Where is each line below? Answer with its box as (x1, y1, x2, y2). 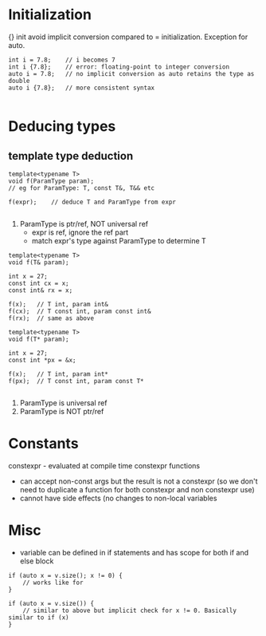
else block (19, 556, 54, 566)
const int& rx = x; (8, 286, 73, 294)
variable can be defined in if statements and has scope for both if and (19, 547, 249, 557)
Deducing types (8, 117, 116, 136)
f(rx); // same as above (8, 314, 94, 322)
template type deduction (8, 149, 134, 163)
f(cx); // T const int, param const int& (8, 307, 151, 315)
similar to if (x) (8, 613, 69, 622)
